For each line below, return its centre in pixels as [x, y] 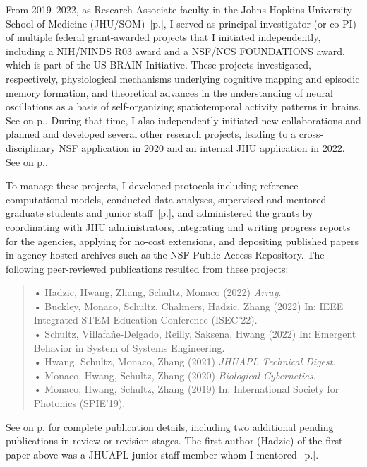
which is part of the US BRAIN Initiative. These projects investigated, [158, 65]
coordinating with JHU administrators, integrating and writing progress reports [178, 226]
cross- [311, 134]
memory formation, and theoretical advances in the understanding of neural [169, 92]
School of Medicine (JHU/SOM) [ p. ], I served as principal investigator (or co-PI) [181, 23]
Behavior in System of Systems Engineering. [129, 347]
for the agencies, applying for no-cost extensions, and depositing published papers [182, 241]
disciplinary [31, 147]
